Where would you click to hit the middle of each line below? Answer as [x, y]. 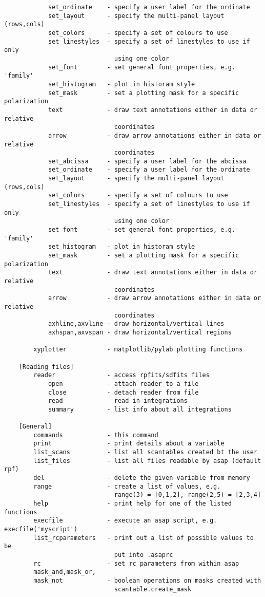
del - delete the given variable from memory [142, 478]
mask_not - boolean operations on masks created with [147, 580]
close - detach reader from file [123, 392]
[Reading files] [46, 367]
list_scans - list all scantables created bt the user [145, 452]
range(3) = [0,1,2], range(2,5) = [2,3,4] [188, 495]
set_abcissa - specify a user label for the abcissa [147, 161]
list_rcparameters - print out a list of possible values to [144, 538]
